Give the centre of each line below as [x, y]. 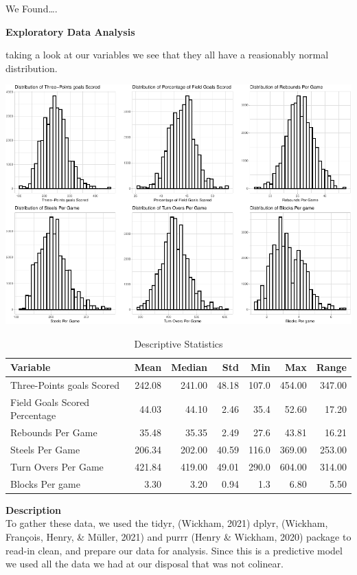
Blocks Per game [45, 483]
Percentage [33, 415]
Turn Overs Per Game [57, 466]
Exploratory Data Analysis [70, 31]
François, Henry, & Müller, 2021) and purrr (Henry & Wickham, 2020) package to [178, 537]
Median [189, 367]
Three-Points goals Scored [65, 384]
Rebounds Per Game [54, 432]
